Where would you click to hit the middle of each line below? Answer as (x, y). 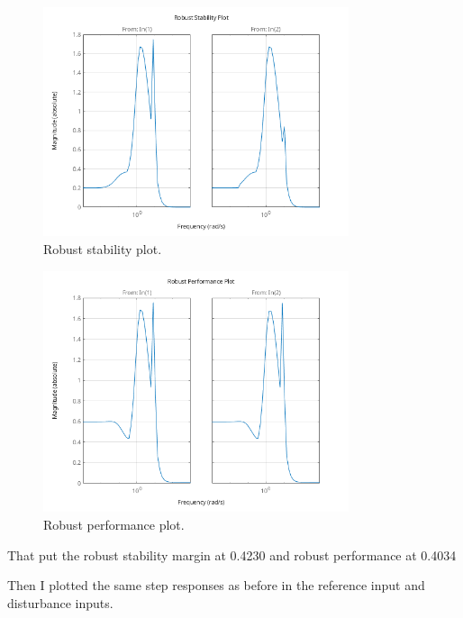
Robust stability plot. (103, 248)
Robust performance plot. (114, 524)
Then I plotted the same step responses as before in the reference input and (216, 585)
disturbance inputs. (60, 602)
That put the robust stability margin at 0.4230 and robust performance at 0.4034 (232, 554)
